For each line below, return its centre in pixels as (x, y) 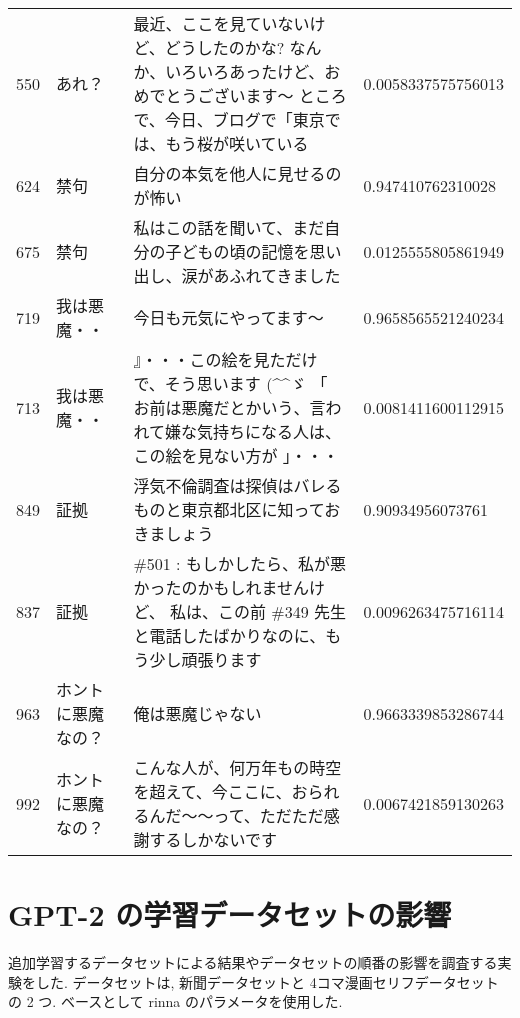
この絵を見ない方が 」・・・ (236, 455)
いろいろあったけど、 (245, 71)
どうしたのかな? (224, 47)
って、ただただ (268, 815)
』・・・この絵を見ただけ (225, 359)
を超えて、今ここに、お (220, 791)
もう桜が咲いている (237, 143)
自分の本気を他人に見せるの (237, 173)
